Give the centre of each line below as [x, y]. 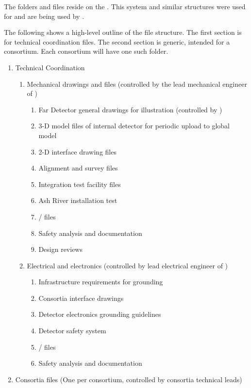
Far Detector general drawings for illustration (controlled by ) [130, 109]
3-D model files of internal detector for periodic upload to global [134, 126]
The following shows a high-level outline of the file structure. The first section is [123, 32]
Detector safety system [72, 331]
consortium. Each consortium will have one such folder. [86, 51]
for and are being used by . [44, 16]
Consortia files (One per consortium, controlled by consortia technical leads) [129, 379]
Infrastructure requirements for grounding [101, 282]
